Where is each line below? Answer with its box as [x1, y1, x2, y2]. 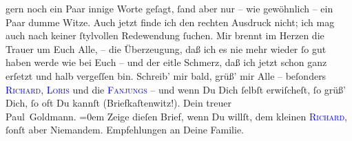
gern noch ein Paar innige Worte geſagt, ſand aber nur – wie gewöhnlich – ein [6, 1, 333, 15]
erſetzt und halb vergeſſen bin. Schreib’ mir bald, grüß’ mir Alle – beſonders [6, 68, 327, 83]
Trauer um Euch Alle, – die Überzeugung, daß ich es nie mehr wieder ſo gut [6, 41, 327, 56]
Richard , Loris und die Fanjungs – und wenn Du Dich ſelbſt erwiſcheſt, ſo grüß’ [6, 82, 346, 96]
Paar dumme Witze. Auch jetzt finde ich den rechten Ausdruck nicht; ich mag [6, 14, 335, 29]
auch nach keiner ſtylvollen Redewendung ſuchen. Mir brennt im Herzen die [6, 28, 324, 43]
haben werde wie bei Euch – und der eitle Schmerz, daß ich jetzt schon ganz [6, 55, 327, 69]
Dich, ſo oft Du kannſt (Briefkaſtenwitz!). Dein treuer [6, 96, 231, 110]
